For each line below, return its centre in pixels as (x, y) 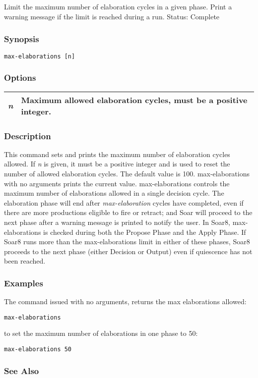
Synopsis (22, 38)
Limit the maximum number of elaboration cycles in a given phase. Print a (118, 7)
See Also (22, 370)
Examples (24, 283)
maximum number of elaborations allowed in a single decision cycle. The (114, 193)
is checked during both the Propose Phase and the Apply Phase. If (145, 232)
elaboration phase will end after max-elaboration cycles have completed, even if (124, 202)
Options (20, 78)
